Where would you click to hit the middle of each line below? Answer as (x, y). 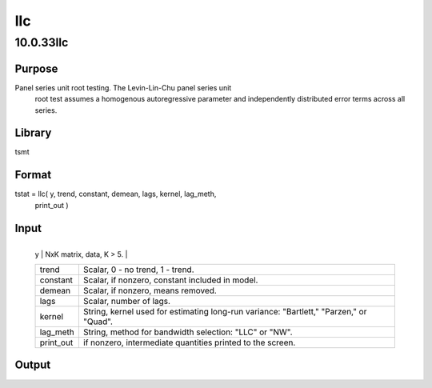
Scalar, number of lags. (127, 301)
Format (33, 175)
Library (33, 133)
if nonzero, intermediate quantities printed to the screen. (189, 342)
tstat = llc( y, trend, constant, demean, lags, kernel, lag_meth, (116, 194)
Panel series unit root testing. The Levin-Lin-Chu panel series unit (123, 87)
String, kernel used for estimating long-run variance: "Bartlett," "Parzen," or (225, 312)
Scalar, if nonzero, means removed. (150, 290)
